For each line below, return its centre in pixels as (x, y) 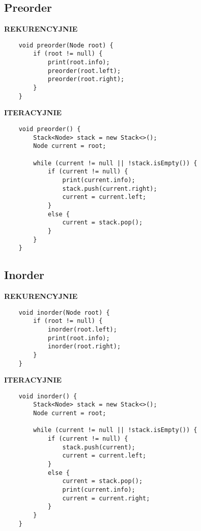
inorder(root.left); (82, 329)
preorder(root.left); (84, 71)
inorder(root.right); (84, 347)
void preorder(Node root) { (66, 45)
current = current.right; (106, 498)
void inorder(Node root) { (64, 312)
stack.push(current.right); (110, 188)
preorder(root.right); (86, 79)
